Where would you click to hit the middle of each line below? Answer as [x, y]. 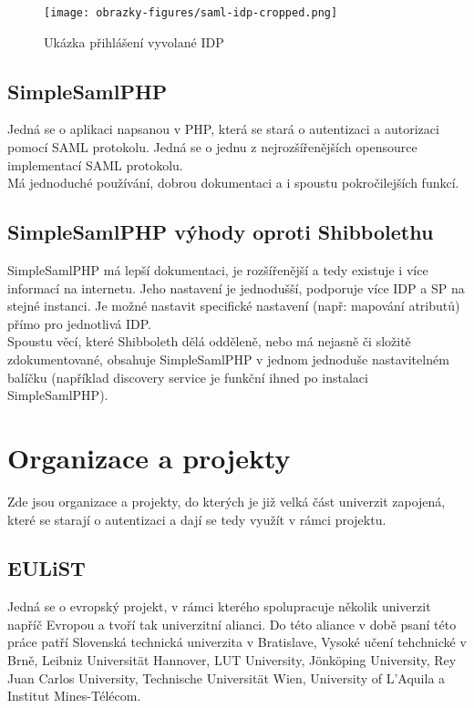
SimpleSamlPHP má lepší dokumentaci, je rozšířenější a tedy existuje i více [218, 270]
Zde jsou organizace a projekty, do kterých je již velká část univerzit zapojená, [227, 501]
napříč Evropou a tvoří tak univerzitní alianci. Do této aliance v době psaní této [232, 624]
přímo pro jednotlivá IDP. [80, 323]
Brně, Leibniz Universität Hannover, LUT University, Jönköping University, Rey [232, 660]
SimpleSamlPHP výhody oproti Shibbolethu [221, 232]
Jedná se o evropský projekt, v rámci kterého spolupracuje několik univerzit [219, 606]
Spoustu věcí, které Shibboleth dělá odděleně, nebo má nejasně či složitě [209, 341]
